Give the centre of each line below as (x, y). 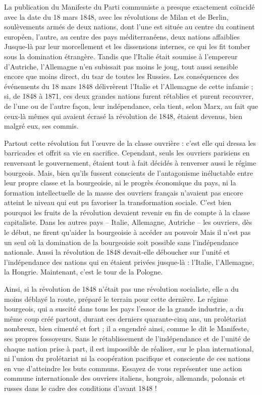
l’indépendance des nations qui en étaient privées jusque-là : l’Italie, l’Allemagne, (129, 262)
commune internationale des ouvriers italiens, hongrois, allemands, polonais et (125, 378)
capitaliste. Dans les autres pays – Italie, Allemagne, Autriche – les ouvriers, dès (128, 222)
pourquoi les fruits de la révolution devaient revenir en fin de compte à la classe (127, 212)
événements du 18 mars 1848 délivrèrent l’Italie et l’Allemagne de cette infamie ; (129, 86)
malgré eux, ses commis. (41, 126)
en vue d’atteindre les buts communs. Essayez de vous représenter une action (123, 368)
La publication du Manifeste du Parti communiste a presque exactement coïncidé (129, 7)
